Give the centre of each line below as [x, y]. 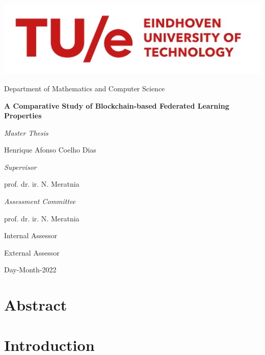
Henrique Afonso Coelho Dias [50, 150]
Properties [23, 116]
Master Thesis [26, 132]
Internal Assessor [31, 235]
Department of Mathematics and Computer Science [85, 88]
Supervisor [20, 167]
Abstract [36, 305]
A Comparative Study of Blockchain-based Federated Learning [117, 105]
